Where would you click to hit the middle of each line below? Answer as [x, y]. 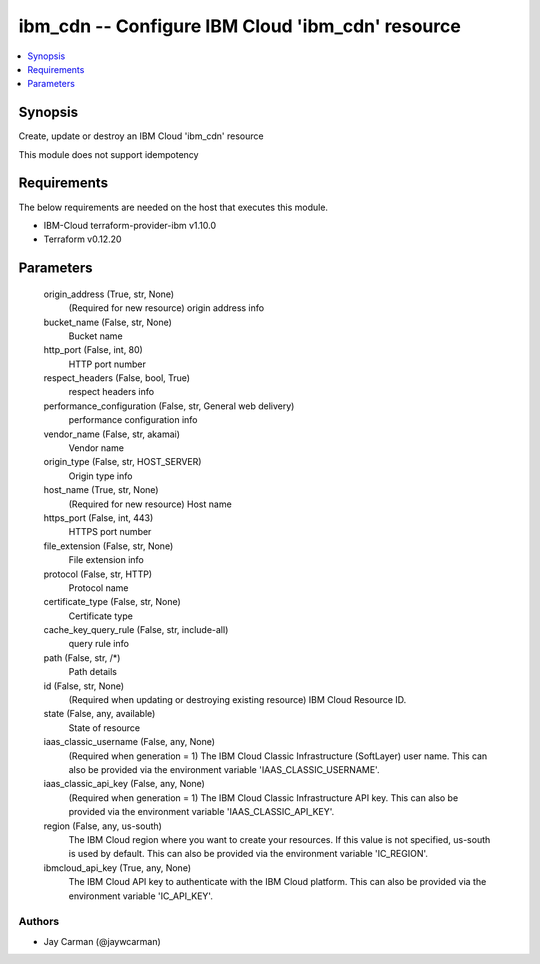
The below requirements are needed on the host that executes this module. [173, 207]
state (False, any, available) [99, 714]
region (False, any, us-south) [102, 826]
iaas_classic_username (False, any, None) [129, 742]
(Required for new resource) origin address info [166, 308]
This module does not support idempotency [108, 154]
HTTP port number [107, 364]
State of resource [104, 727]
